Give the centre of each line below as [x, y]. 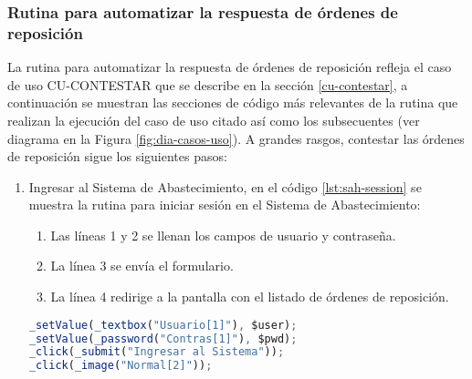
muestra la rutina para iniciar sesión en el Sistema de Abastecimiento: [225, 205]
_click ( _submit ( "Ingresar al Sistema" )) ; [157, 352]
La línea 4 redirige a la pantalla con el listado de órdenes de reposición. [250, 297]
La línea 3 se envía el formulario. [142, 266]
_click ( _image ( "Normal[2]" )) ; [121, 366]
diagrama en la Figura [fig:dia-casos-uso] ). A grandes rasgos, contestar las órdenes [236, 138]
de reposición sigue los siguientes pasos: [117, 156]
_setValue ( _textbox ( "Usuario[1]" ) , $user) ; [163, 325]
